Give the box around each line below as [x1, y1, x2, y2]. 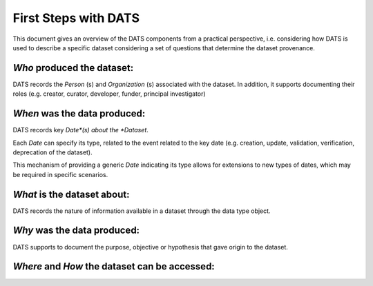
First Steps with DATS [12, 10, 140, 25]
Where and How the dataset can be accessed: [12, 261, 216, 272]
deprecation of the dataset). [12, 148, 93, 156]
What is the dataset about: [12, 188, 130, 200]
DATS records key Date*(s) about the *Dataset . [12, 126, 149, 134]
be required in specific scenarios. [12, 170, 108, 178]
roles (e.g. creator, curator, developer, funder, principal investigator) [12, 90, 207, 98]
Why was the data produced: [12, 225, 140, 236]
